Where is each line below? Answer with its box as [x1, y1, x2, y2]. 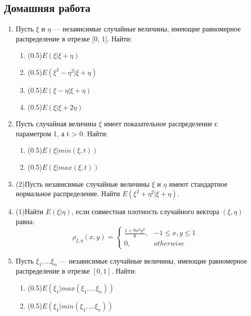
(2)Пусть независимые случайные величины [15, 178, 150, 189]
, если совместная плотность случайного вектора [71, 206, 219, 217]
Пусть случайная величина [15, 118, 97, 129]
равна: [15, 216, 35, 226]
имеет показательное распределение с [104, 118, 218, 129]
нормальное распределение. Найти [15, 188, 120, 199]
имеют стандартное [169, 178, 228, 189]
